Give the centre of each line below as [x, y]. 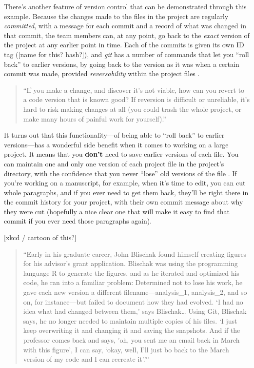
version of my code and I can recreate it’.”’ [86, 359]
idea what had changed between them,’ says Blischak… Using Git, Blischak [135, 311]
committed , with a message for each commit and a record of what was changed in [125, 26]
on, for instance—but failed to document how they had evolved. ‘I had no [133, 301]
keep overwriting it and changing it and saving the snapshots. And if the [132, 330]
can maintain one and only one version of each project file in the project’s [114, 163]
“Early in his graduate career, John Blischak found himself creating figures [135, 254]
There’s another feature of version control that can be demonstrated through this [125, 6]
